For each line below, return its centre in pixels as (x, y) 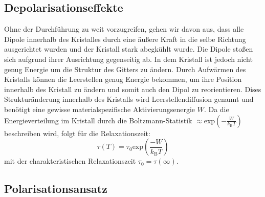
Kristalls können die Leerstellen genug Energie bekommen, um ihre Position (123, 79)
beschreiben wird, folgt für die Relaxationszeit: (77, 133)
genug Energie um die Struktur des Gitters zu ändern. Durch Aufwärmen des (125, 69)
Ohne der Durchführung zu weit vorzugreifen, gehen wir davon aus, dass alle (124, 29)
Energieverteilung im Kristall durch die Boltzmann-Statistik (98, 120)
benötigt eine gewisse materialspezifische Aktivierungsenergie (100, 109)
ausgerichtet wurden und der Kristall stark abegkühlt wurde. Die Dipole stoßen (129, 49)
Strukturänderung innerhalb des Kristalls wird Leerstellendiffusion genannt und (129, 99)
